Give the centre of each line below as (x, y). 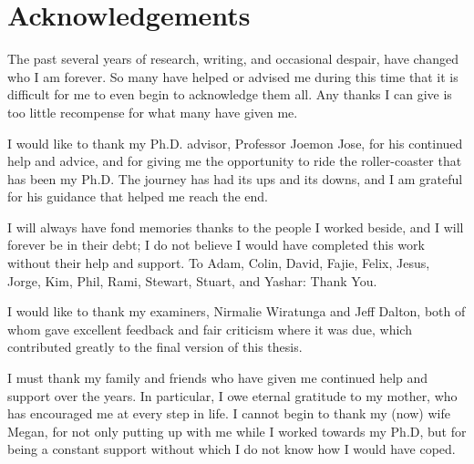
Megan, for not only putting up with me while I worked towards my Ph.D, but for (237, 431)
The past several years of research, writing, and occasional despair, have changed (233, 59)
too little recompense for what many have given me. (153, 112)
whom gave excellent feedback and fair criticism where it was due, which (210, 329)
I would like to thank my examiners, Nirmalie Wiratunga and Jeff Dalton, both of (237, 311)
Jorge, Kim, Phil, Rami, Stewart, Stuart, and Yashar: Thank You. (192, 280)
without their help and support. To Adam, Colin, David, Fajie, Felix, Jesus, (219, 263)
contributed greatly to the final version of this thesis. (155, 347)
